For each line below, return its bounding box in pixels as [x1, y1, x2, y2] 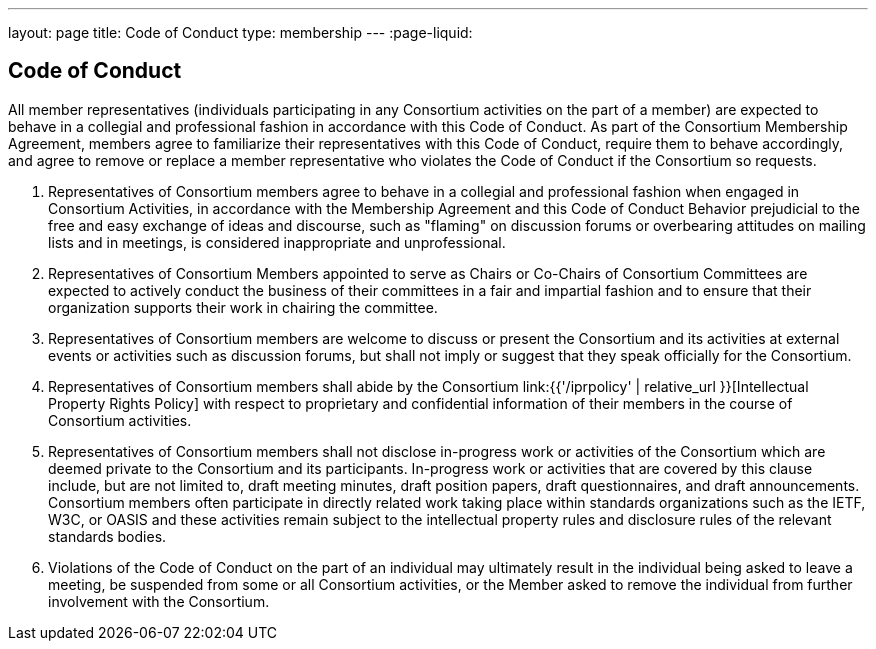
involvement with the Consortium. [48, 592, 270, 610]
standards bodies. [48, 527, 167, 545]
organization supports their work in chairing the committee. [48, 298, 438, 316]
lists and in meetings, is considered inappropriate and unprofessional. [48, 233, 506, 251]
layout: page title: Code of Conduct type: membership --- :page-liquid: [8, 24, 473, 41]
